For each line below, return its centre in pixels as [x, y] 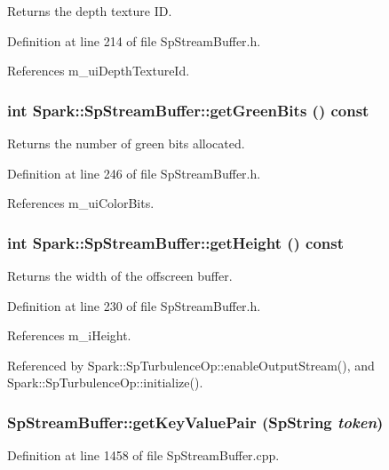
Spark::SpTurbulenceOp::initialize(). [105, 382]
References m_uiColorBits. [81, 203]
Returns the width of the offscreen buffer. [120, 275]
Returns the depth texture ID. [90, 11]
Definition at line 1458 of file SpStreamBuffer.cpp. [143, 455]
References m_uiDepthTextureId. [99, 71]
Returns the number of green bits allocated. [126, 143]
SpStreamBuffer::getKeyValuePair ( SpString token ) [195, 422]
